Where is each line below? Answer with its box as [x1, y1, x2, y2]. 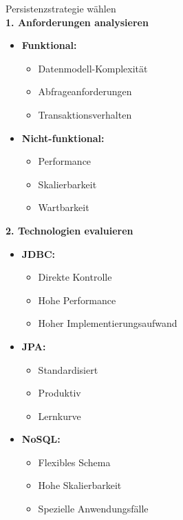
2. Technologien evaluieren [6, 223, 133, 237]
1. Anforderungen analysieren [6, 14, 149, 29]
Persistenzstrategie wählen [6, 1, 116, 15]
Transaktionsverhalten [38, 107, 132, 121]
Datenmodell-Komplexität [38, 61, 148, 75]
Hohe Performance [38, 292, 116, 307]
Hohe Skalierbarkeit [38, 478, 122, 492]
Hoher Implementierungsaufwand [38, 316, 177, 330]
